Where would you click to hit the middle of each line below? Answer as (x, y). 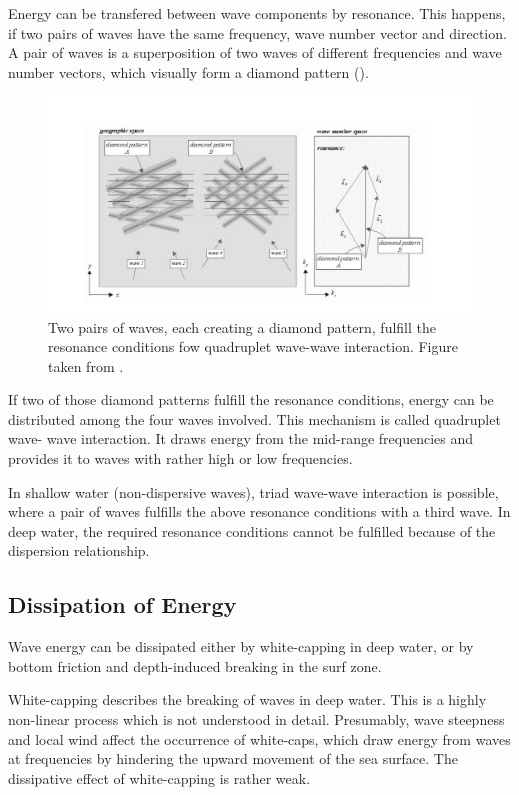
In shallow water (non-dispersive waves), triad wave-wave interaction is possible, (253, 491)
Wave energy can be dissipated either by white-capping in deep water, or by (241, 646)
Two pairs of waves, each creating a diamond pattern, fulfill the (242, 326)
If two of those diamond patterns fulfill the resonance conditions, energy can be (251, 399)
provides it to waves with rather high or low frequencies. (180, 458)
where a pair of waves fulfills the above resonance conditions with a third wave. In (259, 511)
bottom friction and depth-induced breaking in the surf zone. (195, 665)
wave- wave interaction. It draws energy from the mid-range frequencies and (241, 438)
